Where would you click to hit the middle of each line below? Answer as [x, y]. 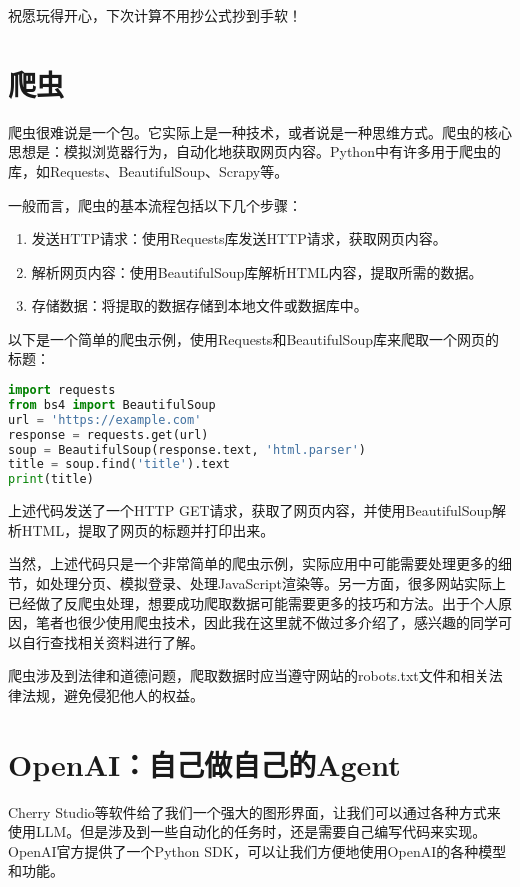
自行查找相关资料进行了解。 [112, 641]
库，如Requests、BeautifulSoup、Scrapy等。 [148, 170]
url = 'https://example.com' [105, 419]
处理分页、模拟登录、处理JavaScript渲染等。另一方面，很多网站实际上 [278, 582]
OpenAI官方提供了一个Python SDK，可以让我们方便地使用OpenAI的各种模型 [257, 850]
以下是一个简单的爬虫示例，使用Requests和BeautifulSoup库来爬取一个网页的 [253, 338]
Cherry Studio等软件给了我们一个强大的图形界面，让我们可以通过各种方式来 [254, 811]
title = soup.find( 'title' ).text [119, 464]
